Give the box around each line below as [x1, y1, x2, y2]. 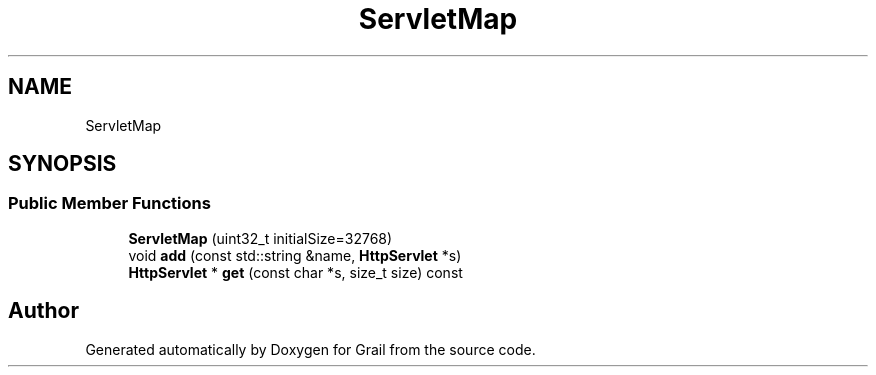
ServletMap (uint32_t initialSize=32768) [128, 229, 393, 247]
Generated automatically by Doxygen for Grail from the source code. [85, 340, 536, 358]
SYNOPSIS [8, 151, 117, 177]
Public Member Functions [8, 193, 211, 214]
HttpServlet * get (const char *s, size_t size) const [128, 263, 463, 281]
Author [8, 298, 79, 324]
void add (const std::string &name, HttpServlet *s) [128, 246, 462, 264]
